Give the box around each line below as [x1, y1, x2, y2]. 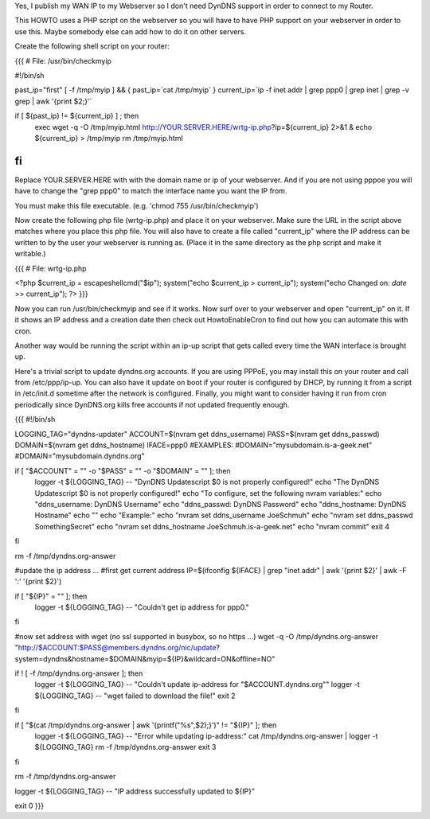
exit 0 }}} [14, 801, 45, 810]
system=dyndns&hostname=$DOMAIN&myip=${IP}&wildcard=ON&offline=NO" [14, 653, 276, 664]
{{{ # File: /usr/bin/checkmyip [14, 56, 111, 65]
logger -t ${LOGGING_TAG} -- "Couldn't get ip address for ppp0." [34, 603, 250, 612]
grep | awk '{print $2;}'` [14, 96, 92, 106]
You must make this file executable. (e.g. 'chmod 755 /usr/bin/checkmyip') [14, 201, 259, 210]
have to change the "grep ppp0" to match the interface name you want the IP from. [14, 186, 287, 196]
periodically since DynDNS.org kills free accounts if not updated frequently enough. [14, 400, 290, 409]
